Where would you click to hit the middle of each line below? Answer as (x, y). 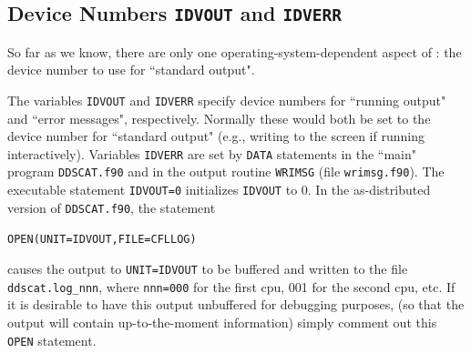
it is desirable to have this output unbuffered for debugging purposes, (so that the (236, 304)
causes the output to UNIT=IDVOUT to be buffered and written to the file (208, 269)
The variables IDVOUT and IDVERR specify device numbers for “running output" (227, 100)
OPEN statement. (52, 340)
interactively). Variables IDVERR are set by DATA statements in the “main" (212, 153)
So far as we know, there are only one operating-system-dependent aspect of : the (235, 51)
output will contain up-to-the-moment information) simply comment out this (222, 322)
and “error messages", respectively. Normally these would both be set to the (219, 118)
